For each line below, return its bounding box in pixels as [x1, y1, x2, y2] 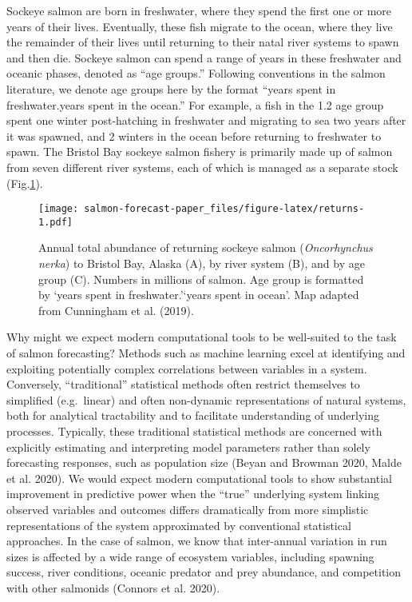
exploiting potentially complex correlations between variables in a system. [6, 360, 367, 377]
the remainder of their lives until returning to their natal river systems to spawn [6, 34, 399, 50]
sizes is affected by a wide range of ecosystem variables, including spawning [6, 548, 374, 564]
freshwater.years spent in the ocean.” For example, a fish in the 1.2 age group [6, 96, 384, 113]
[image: [38, 203, 79, 215]
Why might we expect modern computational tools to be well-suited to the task [6, 329, 397, 345]
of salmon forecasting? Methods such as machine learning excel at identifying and [6, 345, 406, 361]
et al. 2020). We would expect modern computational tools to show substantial [6, 469, 392, 486]
